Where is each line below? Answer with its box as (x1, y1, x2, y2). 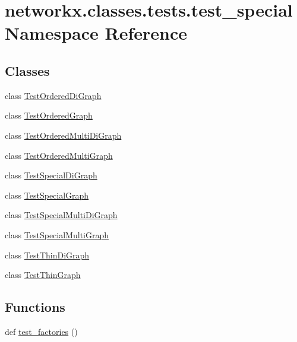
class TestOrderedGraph (5, 109, 93, 122)
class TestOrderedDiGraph (5, 89, 102, 101)
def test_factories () (5, 325, 78, 337)
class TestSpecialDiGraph (5, 169, 97, 181)
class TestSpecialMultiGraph (5, 228, 109, 241)
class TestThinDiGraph (5, 248, 90, 261)
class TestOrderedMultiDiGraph (5, 129, 122, 141)
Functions (5, 298, 65, 316)
